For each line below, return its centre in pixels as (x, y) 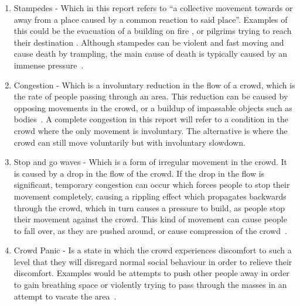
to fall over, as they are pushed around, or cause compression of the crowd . (150, 230)
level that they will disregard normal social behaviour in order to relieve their (153, 261)
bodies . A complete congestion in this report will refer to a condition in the (151, 119)
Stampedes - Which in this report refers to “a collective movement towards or (153, 8)
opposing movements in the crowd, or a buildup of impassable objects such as (153, 107)
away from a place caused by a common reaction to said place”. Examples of (151, 19)
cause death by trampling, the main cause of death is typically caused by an (151, 54)
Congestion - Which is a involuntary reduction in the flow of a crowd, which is (154, 85)
